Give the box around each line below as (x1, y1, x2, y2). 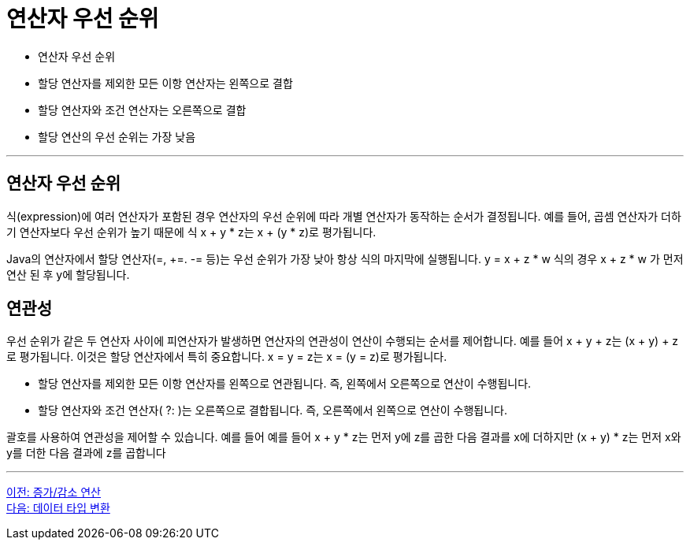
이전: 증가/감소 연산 (6, 485, 101, 500)
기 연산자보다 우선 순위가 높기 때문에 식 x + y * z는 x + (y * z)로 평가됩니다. (6, 225, 377, 239)
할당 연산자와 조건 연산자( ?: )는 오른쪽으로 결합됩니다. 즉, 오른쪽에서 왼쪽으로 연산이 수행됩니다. (38, 403, 507, 418)
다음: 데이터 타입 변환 (6, 501, 110, 515)
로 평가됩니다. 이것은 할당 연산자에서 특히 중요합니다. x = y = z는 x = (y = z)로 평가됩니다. (6, 350, 447, 364)
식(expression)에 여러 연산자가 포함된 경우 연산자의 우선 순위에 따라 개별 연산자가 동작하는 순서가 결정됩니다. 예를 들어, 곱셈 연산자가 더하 (6, 209, 681, 223)
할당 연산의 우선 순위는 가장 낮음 (38, 129, 196, 143)
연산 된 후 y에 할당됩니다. (6, 267, 130, 281)
